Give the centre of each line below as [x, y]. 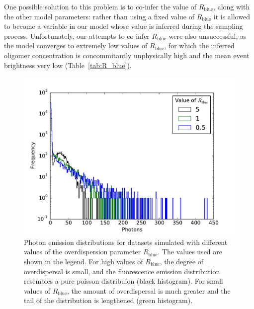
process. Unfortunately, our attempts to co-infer [77, 36]
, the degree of [182, 261]
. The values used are [190, 252]
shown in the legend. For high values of [84, 261]
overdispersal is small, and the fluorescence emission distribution [122, 271]
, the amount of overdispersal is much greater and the [149, 290]
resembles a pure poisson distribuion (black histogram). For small [124, 281]
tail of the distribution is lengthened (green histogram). [108, 300]
